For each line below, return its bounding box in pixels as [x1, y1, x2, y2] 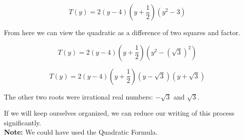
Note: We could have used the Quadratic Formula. [4, 127, 158, 137]
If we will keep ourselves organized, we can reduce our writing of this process [4, 108, 235, 118]
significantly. [4, 117, 41, 127]
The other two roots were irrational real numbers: [4, 91, 153, 101]
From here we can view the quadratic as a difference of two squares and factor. [4, 27, 241, 37]
